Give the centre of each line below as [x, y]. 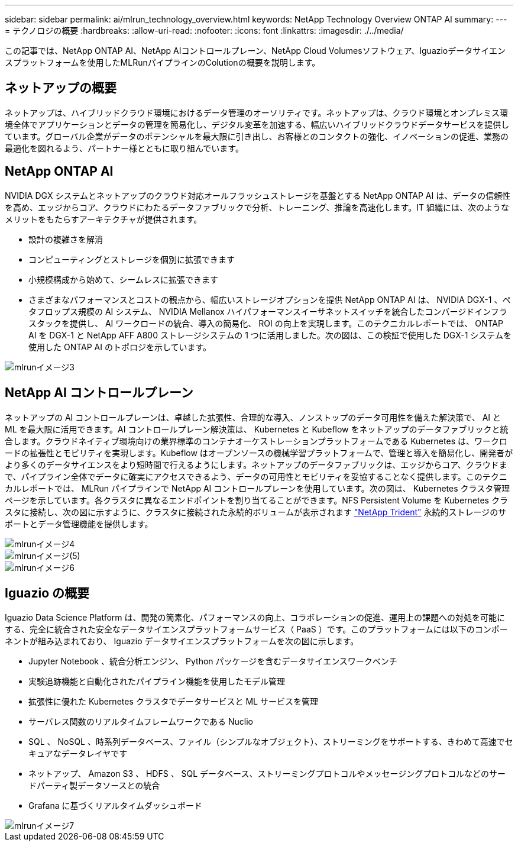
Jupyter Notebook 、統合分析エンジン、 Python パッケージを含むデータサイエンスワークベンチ [213, 661]
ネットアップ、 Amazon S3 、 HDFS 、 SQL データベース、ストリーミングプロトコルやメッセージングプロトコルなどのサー [267, 774]
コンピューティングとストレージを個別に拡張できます [132, 259]
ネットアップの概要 [61, 88]
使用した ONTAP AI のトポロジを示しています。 [120, 347]
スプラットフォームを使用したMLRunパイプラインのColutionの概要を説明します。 [163, 62]
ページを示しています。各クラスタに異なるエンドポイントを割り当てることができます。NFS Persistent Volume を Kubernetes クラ [256, 500]
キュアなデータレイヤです [78, 754]
